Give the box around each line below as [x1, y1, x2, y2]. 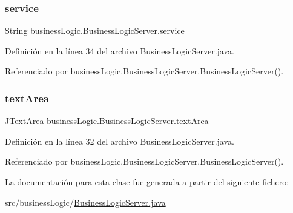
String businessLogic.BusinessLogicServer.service [5, 24, 185, 37]
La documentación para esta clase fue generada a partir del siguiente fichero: [5, 175, 289, 188]
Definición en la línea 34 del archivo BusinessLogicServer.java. [5, 44, 234, 57]
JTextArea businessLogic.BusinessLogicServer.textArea [5, 114, 209, 127]
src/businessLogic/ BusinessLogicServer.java [5, 195, 166, 208]
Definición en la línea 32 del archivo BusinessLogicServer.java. [5, 134, 234, 147]
